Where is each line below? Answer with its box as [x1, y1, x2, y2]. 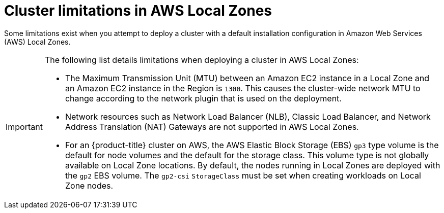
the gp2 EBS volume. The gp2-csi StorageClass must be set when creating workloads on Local [65, 170, 421, 181]
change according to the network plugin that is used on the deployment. [65, 93, 342, 103]
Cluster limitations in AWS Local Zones [4, 2, 272, 19]
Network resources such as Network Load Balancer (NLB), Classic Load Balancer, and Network [65, 111, 431, 122]
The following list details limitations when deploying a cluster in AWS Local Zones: [44, 54, 359, 65]
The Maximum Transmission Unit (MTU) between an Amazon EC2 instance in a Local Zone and [65, 73, 429, 83]
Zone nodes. [65, 180, 114, 191]
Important [6, 121, 43, 132]
